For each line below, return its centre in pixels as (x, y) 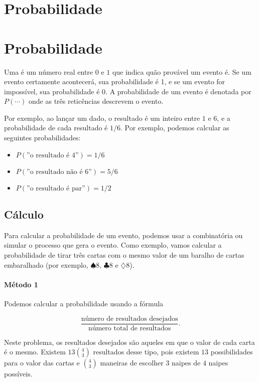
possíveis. (18, 374)
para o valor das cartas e (42, 363)
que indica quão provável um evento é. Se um (182, 71)
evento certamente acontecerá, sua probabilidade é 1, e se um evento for (115, 81)
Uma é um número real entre (49, 71)
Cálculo (24, 214)
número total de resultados (129, 328)
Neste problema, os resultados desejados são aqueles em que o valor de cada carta (129, 342)
